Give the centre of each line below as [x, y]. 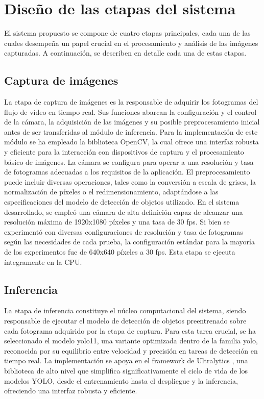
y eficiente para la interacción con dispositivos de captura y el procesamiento [124, 152]
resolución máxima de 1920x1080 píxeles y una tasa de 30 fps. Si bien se [117, 222]
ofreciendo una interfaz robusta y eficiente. [71, 391]
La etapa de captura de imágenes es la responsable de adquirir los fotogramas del [131, 102]
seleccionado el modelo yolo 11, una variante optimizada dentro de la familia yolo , [131, 341]
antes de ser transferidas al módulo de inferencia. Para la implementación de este [131, 131]
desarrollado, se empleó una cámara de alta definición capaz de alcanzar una [124, 211]
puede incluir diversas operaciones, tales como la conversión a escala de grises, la [130, 181]
